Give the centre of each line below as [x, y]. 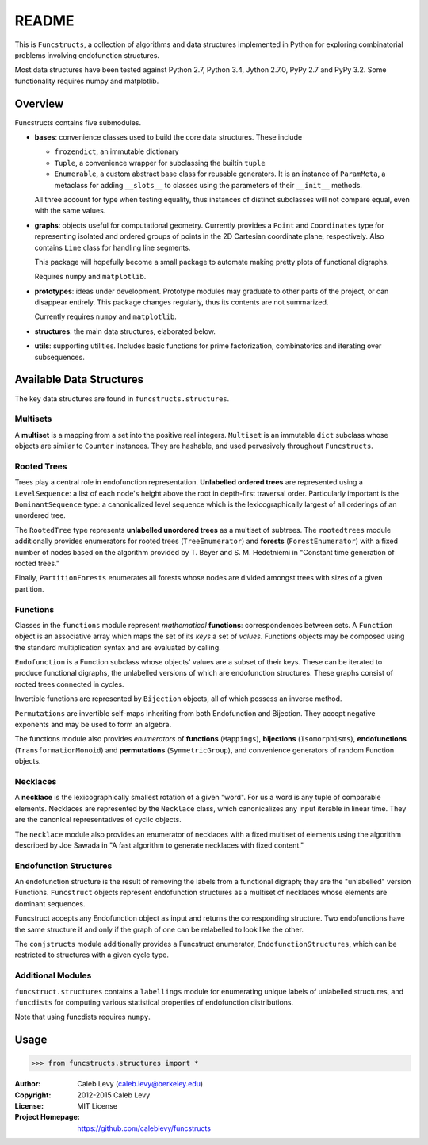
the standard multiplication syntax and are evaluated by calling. [118, 647]
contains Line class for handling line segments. [113, 247]
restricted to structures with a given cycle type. [92, 955]
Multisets [33, 419]
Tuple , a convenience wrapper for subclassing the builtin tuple [160, 163]
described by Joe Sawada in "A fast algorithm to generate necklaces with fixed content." [159, 845]
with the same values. [70, 211]
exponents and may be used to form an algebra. [93, 725]
